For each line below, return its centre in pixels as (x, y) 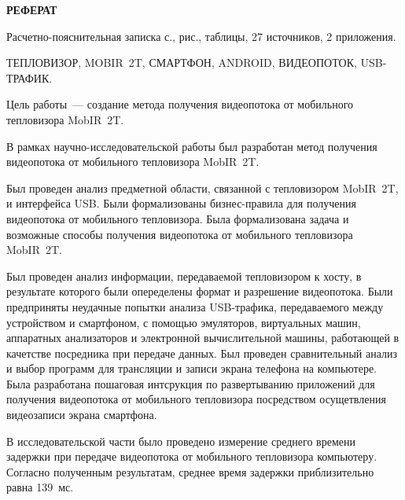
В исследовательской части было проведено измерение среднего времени (181, 441)
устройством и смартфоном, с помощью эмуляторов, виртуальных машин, (184, 322)
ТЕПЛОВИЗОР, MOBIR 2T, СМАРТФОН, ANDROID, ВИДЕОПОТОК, (182, 63)
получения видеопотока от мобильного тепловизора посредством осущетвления (196, 399)
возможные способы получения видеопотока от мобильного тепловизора (180, 234)
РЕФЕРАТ (32, 9)
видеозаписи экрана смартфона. (82, 415)
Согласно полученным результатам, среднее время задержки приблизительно (190, 471)
